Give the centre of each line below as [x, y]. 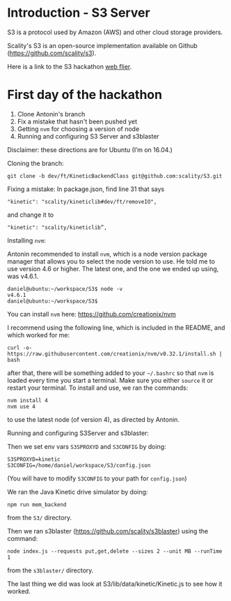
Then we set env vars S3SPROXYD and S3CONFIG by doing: [87, 446]
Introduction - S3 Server [79, 13]
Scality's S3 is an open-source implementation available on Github [103, 45]
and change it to [31, 215]
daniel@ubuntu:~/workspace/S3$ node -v [65, 289]
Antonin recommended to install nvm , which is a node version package [107, 254]
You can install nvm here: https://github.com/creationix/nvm [91, 314]
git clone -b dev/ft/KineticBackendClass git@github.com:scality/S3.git [115, 176]
